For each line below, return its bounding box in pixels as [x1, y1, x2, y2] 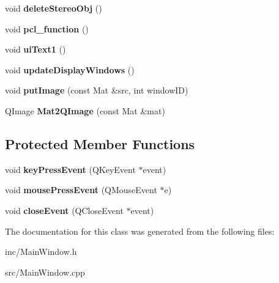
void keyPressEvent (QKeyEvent [5, 163, 136, 175]
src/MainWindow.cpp [5, 265, 85, 278]
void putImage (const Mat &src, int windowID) [5, 84, 188, 97]
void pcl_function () [5, 22, 89, 35]
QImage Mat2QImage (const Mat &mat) [5, 104, 165, 117]
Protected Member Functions [5, 134, 195, 153]
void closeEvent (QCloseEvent [5, 204, 124, 216]
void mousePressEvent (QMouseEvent [5, 183, 157, 196]
